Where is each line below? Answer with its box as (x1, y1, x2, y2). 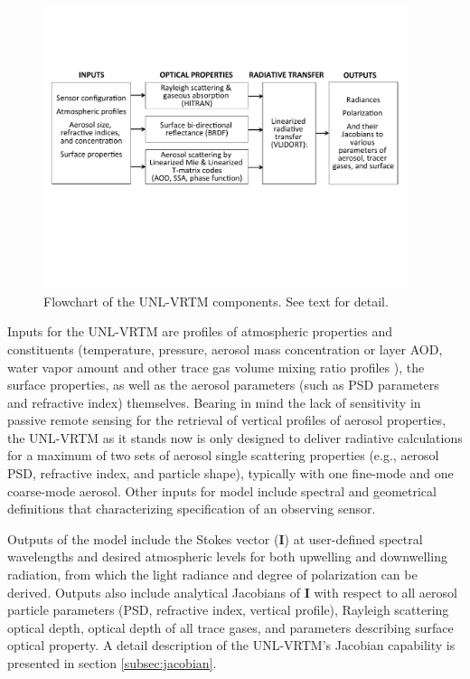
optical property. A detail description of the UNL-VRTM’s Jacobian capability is (7, 636, 456, 655)
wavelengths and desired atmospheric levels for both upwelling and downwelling (7, 547, 447, 566)
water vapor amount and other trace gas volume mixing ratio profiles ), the (7, 357, 425, 376)
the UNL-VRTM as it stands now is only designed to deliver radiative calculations (7, 428, 463, 447)
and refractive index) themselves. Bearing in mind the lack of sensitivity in (7, 392, 421, 411)
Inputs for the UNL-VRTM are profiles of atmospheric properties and (7, 322, 393, 341)
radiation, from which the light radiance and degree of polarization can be (7, 565, 418, 584)
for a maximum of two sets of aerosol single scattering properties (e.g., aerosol (7, 446, 439, 465)
